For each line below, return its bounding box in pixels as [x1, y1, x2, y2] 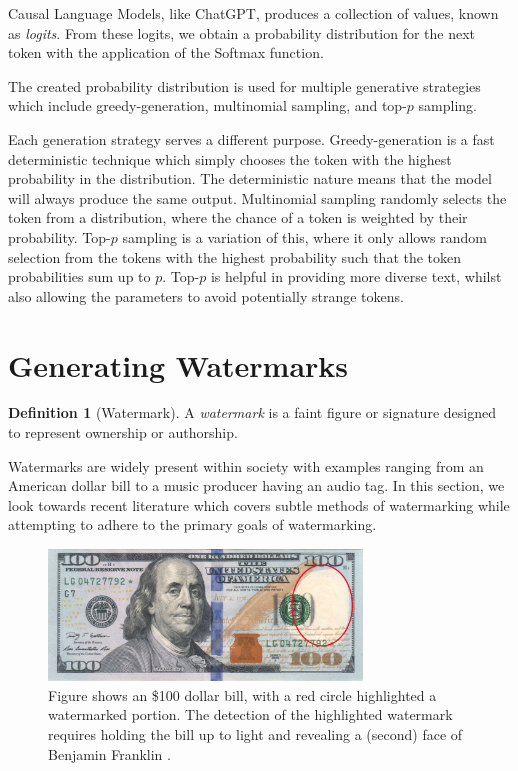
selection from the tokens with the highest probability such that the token [8, 246, 462, 267]
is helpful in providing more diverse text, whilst [210, 266, 502, 287]
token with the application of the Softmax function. [8, 42, 324, 63]
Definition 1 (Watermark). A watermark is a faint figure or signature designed [8, 402, 496, 423]
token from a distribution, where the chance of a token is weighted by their [8, 207, 468, 228]
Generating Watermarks [8, 344, 349, 385]
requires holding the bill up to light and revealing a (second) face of [48, 724, 463, 745]
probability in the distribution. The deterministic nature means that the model [8, 168, 492, 189]
